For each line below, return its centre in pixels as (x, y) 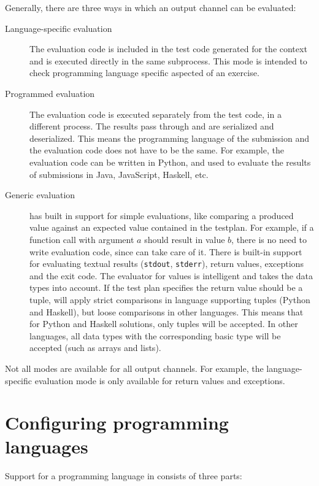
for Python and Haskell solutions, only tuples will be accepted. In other (164, 324)
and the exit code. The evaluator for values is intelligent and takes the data (171, 275)
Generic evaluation (40, 195)
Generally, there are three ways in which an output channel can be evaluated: (151, 7)
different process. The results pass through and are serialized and (152, 126)
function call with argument (82, 239)
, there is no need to (269, 239)
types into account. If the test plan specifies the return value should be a (166, 287)
